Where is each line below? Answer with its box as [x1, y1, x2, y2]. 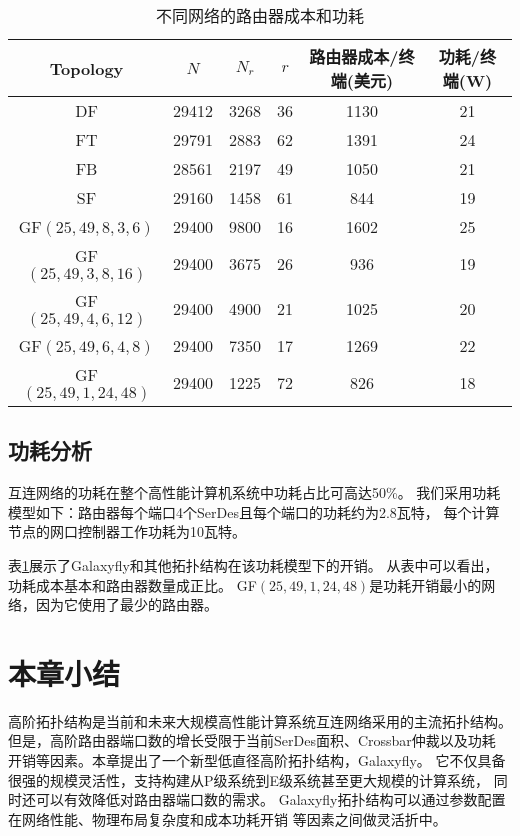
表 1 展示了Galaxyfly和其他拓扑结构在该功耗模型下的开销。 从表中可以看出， [8, 554, 499, 575]
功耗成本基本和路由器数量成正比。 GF [8, 574, 257, 595]
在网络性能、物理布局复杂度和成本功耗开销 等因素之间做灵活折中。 [8, 808, 447, 829]
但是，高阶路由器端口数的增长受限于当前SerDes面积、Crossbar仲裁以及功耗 [8, 730, 496, 751]
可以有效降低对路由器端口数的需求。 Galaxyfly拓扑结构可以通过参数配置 [35, 789, 506, 810]
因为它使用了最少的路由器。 [35, 594, 218, 615]
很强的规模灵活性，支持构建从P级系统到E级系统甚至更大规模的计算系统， [8, 769, 490, 790]
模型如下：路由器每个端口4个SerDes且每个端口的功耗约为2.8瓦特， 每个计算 [8, 501, 500, 522]
